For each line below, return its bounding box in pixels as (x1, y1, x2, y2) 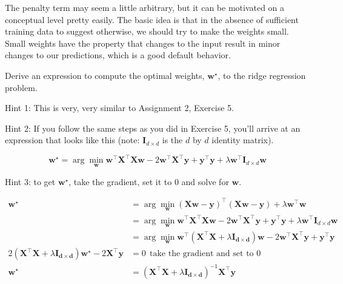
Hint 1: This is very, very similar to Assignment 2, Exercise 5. (5, 101, 234, 114)
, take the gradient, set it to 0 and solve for (68, 175, 229, 188)
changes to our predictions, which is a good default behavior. (5, 49, 231, 61)
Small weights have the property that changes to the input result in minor (5, 36, 281, 49)
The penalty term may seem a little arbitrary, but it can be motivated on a (5, 1, 285, 13)
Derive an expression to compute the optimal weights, (5, 69, 205, 81)
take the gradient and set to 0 (150, 249, 261, 259)
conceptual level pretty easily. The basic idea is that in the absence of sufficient (5, 13, 299, 25)
